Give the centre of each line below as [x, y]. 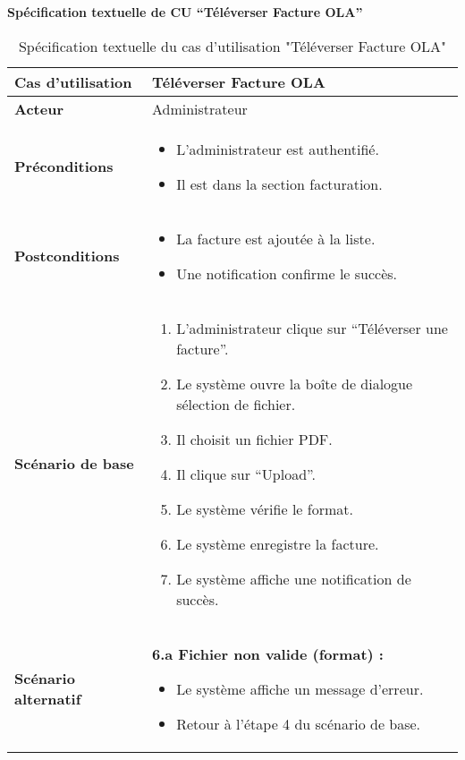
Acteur [39, 108]
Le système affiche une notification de [294, 578]
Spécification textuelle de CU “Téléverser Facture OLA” [185, 12]
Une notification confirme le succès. [287, 273]
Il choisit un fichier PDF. [254, 439]
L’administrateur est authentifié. [278, 149]
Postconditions [67, 256]
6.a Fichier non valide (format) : [267, 653]
